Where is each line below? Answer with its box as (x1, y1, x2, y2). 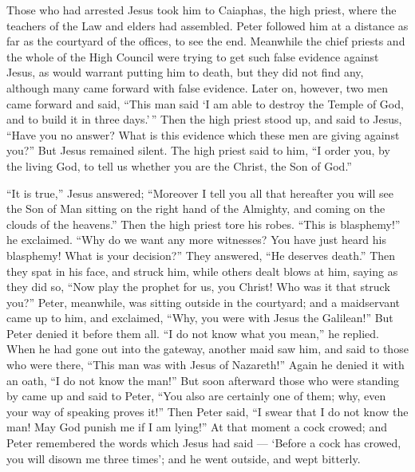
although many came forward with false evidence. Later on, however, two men (6, 79, 388, 96)
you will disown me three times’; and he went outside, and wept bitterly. (6, 450, 361, 466)
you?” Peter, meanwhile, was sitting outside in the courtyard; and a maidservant (6, 293, 400, 310)
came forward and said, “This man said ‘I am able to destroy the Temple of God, (6, 95, 404, 112)
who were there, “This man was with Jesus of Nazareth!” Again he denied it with (6, 356, 405, 373)
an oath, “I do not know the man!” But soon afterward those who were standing (6, 372, 400, 388)
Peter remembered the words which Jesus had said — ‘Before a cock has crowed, (6, 435, 401, 451)
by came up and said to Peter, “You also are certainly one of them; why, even (6, 387, 386, 404)
